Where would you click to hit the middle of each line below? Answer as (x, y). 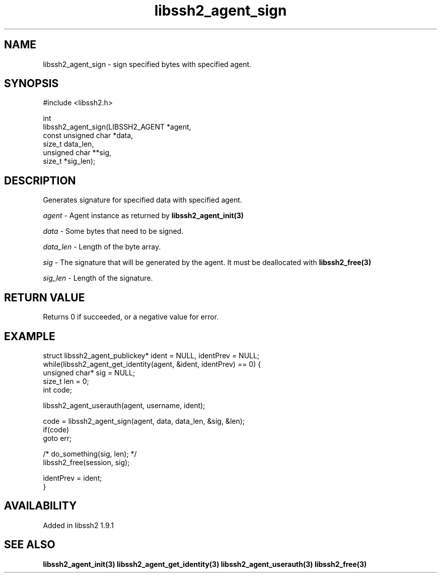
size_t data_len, (68, 144)
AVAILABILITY (41, 506)
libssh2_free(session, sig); (86, 462)
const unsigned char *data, (88, 136)
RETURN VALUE (45, 297)
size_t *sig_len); (69, 161)
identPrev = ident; (72, 478)
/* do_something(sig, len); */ (90, 454)
